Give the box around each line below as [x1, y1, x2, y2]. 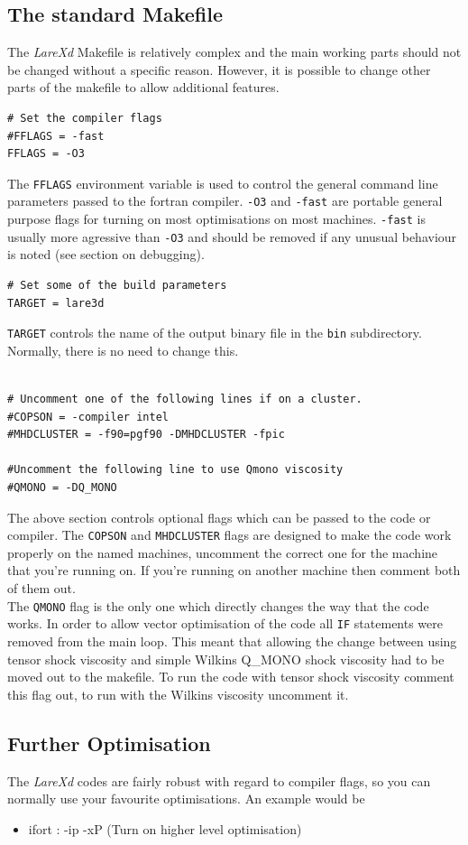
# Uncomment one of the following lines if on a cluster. [7, 393, 362, 406]
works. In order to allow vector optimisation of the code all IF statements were [7, 614, 444, 633]
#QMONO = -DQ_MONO [7, 480, 117, 494]
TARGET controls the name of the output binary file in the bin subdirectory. [7, 323, 422, 342]
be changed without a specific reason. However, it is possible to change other [7, 60, 431, 79]
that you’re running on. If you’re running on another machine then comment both [7, 561, 461, 580]
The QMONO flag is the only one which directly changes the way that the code [7, 596, 429, 615]
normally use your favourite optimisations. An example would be [7, 789, 365, 808]
